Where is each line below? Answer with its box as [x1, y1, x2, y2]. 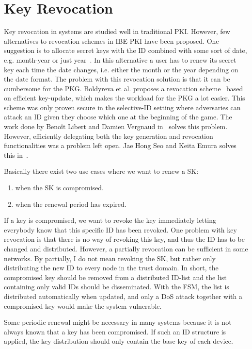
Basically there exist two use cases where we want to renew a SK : [4, 166, 199, 176]
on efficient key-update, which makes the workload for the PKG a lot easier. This [4, 93, 245, 103]
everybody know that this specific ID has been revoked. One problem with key [4, 224, 237, 234]
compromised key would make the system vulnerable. [4, 300, 162, 311]
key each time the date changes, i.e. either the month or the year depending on [4, 64, 238, 74]
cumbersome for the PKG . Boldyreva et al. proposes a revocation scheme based [4, 83, 243, 93]
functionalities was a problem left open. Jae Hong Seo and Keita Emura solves [4, 140, 236, 150]
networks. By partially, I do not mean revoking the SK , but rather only [4, 253, 216, 263]
